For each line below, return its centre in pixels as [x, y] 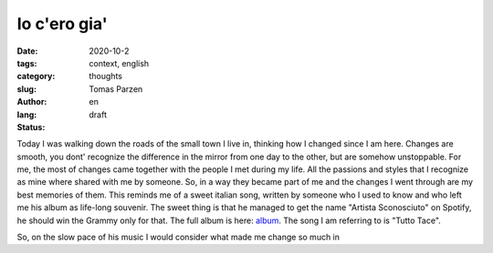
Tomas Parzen [116, 89]
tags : [27, 63]
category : [36, 76]
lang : [27, 115]
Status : [31, 126]
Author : [32, 102]
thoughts [106, 76]
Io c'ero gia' [63, 24]
